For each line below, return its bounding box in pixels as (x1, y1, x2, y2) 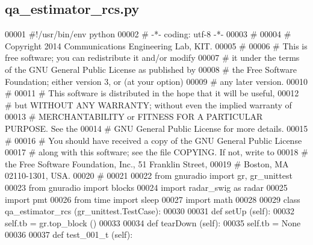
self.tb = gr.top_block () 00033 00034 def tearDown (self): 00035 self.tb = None (5, 216, 301, 229)
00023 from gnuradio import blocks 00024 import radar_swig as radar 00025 (5, 181, 288, 193)
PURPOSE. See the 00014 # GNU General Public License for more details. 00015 (5, 122, 308, 134)
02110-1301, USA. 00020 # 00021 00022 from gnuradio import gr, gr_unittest (5, 169, 293, 182)
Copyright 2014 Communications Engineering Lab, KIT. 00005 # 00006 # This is (5, 39, 308, 52)
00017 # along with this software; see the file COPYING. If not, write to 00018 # (5, 146, 308, 158)
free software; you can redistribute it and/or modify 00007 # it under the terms (5, 51, 300, 64)
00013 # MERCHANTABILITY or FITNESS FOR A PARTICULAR (5, 110, 263, 123)
